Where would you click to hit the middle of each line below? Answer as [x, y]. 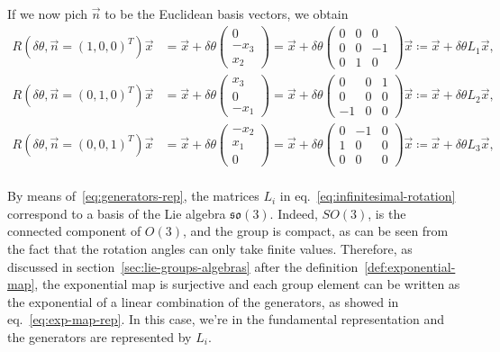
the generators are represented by [100, 336]
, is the [387, 213]
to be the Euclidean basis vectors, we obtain [227, 14]
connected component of [74, 231]
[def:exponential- [410, 266]
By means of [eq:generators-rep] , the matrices [133, 196]
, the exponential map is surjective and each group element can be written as [247, 284]
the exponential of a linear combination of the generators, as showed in [203, 301]
